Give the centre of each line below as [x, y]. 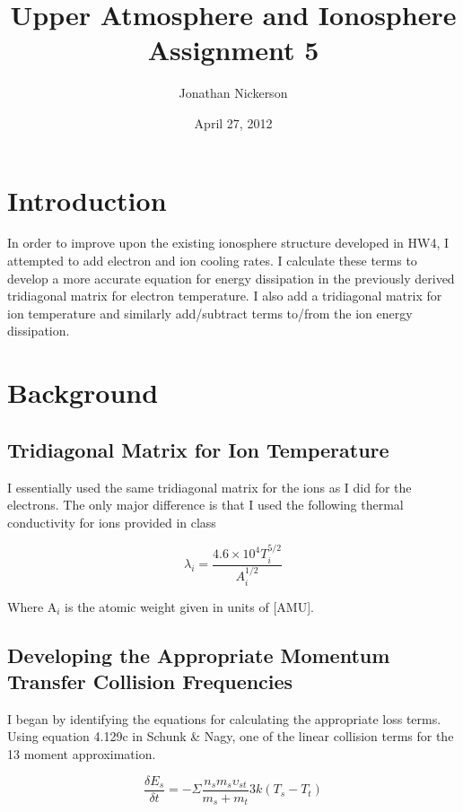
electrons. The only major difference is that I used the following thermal [205, 505]
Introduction [87, 200]
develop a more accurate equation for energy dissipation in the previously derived [231, 278]
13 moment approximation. [82, 754]
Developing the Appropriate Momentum [199, 655]
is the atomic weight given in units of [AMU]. [189, 606]
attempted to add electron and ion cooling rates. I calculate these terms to [212, 261]
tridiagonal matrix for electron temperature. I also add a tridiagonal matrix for [225, 296]
